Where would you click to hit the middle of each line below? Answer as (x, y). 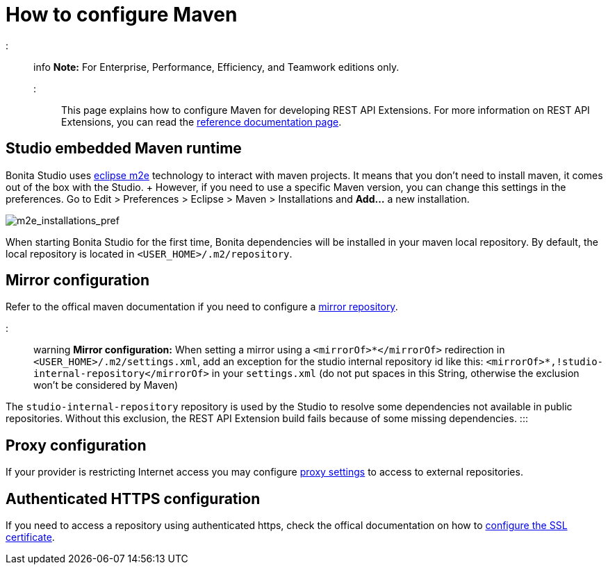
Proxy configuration (76, 445)
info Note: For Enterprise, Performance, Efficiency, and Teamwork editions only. (216, 67)
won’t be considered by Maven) (106, 385)
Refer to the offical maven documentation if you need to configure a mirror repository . (202, 307)
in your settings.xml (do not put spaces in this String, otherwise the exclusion (395, 374)
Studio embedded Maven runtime (124, 149)
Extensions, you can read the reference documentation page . (202, 121)
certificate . (30, 537)
